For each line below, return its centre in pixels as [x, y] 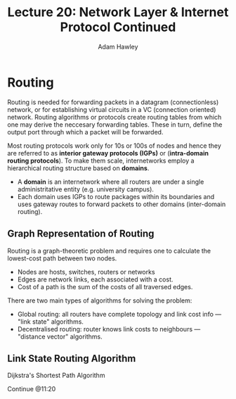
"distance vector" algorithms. [60, 336]
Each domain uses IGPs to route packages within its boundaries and [116, 196]
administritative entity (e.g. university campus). [86, 189]
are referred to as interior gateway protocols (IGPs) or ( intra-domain [108, 153]
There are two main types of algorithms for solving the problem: [100, 300]
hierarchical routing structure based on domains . [78, 168]
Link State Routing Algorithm [72, 359]
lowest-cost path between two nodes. [62, 258]
